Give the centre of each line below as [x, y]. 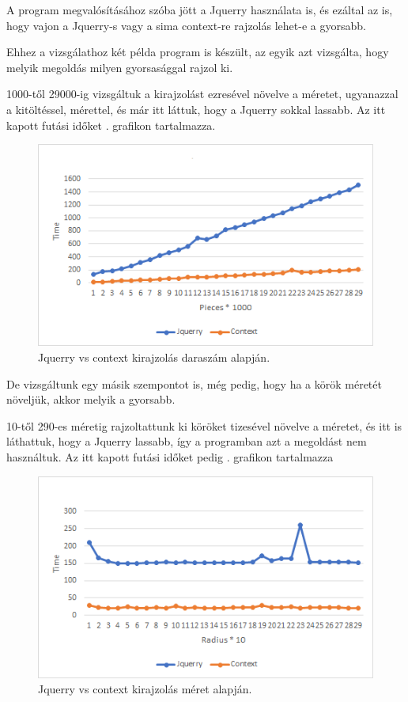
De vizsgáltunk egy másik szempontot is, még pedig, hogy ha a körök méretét [194, 383]
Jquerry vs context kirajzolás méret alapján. [145, 689]
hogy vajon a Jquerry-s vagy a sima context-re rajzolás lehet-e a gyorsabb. [186, 25]
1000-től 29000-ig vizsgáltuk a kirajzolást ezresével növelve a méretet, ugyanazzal [202, 94]
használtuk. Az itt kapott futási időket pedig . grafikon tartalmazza [170, 457]
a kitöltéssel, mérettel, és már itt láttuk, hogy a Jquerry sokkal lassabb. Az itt [196, 109]
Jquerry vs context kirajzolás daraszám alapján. [154, 357]
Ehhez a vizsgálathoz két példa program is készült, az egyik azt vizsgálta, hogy [198, 52]
